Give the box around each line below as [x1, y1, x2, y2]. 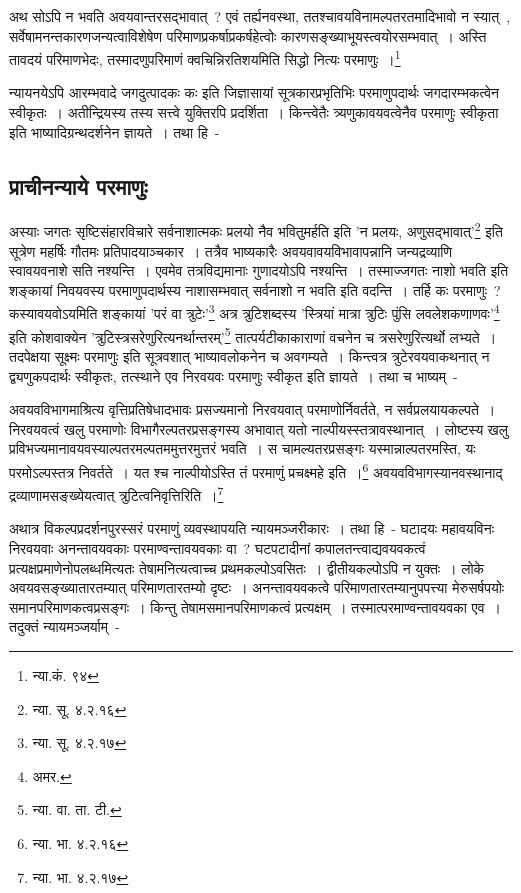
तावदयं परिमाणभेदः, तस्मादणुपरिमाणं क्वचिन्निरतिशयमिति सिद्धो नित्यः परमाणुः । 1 [9, 46, 401, 69]
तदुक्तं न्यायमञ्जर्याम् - [9, 616, 120, 637]
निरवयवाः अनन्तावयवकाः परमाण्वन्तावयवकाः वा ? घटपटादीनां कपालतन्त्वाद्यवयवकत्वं [9, 538, 426, 559]
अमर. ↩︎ [32, 765, 72, 786]
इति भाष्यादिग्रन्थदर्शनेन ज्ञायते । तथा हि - [9, 121, 220, 142]
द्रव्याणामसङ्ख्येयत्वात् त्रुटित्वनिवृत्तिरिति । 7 [9, 482, 224, 505]
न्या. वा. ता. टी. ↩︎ [32, 799, 122, 820]
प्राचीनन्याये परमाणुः [9, 170, 148, 201]
